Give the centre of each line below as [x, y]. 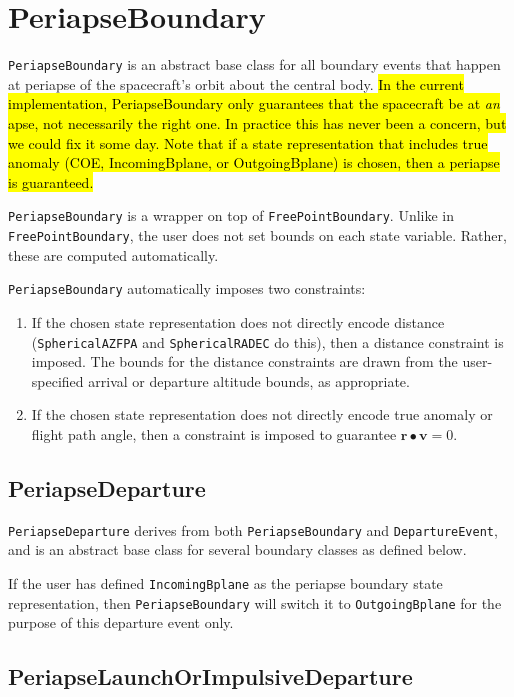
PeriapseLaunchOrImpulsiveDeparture [210, 676]
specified [57, 380]
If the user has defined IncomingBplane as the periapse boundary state [225, 582]
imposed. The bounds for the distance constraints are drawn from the [244, 361]
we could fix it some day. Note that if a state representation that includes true [248, 142]
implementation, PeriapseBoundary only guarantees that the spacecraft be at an [254, 103]
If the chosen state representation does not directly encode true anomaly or [262, 414]
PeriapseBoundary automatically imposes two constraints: [187, 288]
